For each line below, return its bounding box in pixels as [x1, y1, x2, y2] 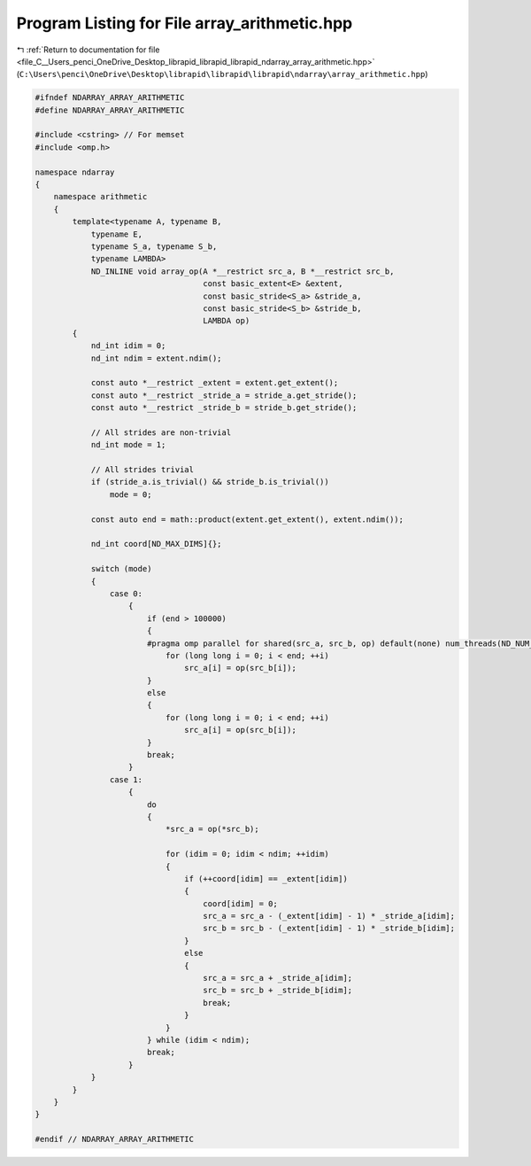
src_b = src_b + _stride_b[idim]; [203, 985, 353, 996]
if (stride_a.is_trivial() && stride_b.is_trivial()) [90, 477, 329, 487]
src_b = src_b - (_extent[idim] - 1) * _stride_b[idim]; [203, 923, 456, 934]
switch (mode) [90, 564, 152, 574]
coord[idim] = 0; [203, 898, 278, 908]
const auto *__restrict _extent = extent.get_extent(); [90, 377, 339, 388]
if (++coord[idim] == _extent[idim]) [184, 874, 349, 883]
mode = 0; [109, 489, 152, 500]
